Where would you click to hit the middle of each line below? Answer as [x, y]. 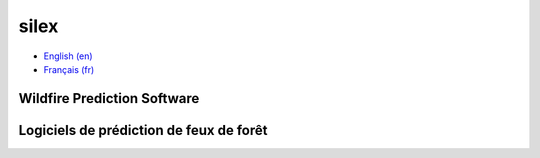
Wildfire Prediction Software [109, 98]
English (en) [68, 56]
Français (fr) [69, 69]
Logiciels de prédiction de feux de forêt [143, 130]
